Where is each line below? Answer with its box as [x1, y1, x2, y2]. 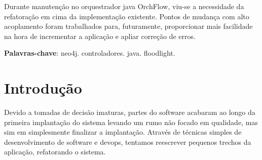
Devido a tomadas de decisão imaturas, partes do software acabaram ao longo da [4, 107, 255, 117]
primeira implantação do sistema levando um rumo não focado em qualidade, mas [4, 116, 258, 127]
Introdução [4, 77, 82, 98]
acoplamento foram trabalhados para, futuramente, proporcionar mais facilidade [4, 21, 253, 31]
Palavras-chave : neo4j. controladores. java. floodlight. [4, 48, 175, 58]
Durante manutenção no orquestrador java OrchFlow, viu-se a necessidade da [4, 1, 244, 11]
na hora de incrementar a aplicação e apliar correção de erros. [4, 30, 196, 41]
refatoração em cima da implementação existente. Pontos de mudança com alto [4, 11, 249, 21]
